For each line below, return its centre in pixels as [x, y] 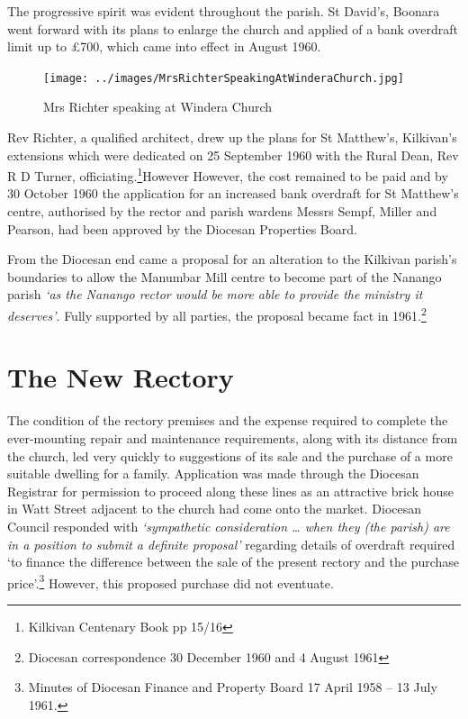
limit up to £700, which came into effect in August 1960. [164, 46]
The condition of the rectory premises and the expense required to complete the [228, 420]
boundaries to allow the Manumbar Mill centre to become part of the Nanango [225, 276]
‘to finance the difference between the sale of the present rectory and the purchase [234, 562]
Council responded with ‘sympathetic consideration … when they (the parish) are [229, 526]
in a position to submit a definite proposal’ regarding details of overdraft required [231, 544]
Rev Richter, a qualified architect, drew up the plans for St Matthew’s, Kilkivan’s [232, 137]
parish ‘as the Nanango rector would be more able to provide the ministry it [215, 294]
